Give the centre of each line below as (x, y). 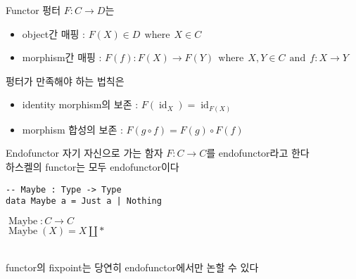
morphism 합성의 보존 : (72, 129)
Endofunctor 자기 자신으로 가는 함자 (84, 153)
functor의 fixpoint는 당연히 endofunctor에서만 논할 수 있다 (132, 267)
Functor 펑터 (33, 10)
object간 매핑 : (53, 33)
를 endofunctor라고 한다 (258, 153)
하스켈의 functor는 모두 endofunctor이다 (93, 167)
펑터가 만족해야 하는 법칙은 (65, 80)
